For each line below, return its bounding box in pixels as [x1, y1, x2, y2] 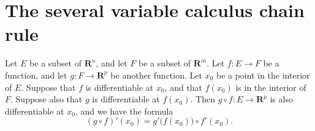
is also [270, 93, 293, 105]
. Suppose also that [10, 93, 83, 105]
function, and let [5, 68, 67, 81]
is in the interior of [235, 80, 306, 93]
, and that [164, 80, 203, 93]
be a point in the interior [216, 68, 310, 81]
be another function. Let [110, 68, 202, 81]
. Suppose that [21, 80, 76, 93]
